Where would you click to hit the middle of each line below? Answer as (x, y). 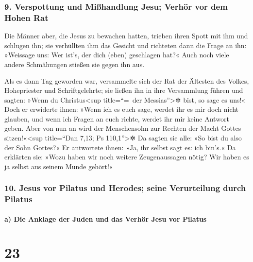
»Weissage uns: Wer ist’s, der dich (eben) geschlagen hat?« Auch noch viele (117, 55)
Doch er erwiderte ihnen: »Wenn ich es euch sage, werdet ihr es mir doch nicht (122, 109)
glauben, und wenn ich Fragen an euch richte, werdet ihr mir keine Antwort (117, 118)
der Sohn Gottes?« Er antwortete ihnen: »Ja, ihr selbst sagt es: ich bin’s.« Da (120, 147)
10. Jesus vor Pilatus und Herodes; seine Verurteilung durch (125, 188)
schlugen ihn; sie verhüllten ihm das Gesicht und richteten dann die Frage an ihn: (126, 45)
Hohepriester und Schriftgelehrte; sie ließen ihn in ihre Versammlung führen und (124, 90)
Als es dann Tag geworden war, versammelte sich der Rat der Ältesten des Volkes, (127, 80)
